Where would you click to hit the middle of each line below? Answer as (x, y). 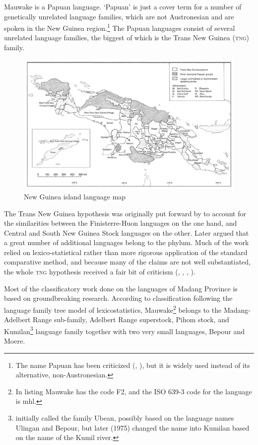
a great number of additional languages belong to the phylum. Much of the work (127, 242)
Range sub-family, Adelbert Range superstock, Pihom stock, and (131, 319)
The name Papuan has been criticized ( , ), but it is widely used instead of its (133, 365)
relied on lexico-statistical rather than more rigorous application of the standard (126, 252)
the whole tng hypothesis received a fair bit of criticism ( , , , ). (100, 272)
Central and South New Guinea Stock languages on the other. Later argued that (127, 232)
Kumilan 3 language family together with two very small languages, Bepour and (125, 330)
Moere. (15, 340)
